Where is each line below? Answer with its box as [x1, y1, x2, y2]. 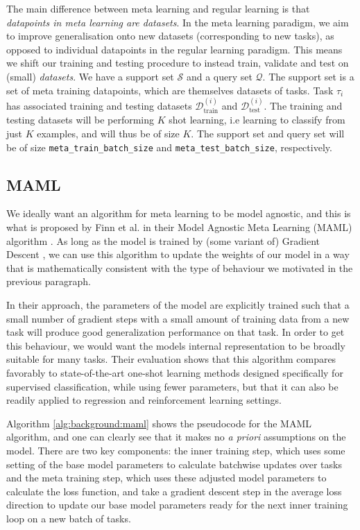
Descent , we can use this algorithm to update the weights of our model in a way [6, 247, 350, 262]
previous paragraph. [6, 274, 91, 289]
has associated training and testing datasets [6, 98, 192, 112]
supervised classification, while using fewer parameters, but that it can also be [6, 379, 338, 393]
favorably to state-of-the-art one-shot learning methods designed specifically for [6, 365, 343, 379]
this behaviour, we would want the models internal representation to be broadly [6, 338, 345, 352]
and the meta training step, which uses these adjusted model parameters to [6, 470, 327, 485]
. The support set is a [262, 69, 354, 83]
